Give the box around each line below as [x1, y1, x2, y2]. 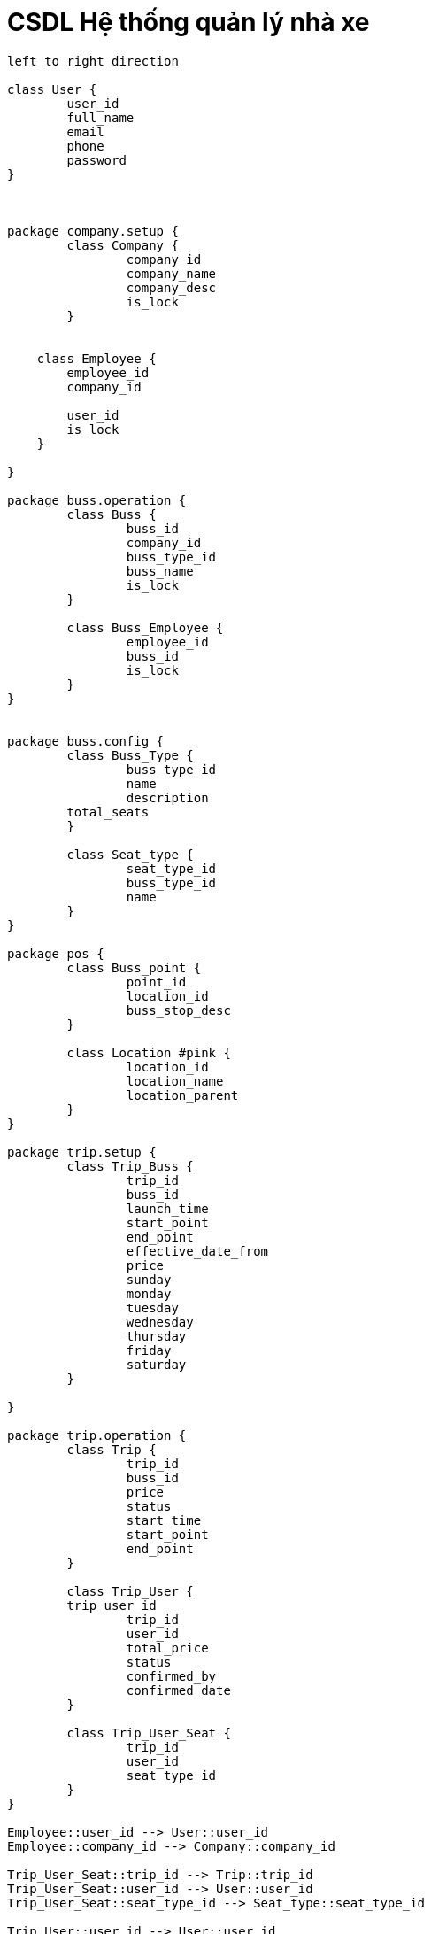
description [126, 790, 209, 805]
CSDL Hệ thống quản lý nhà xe [7, 7, 370, 37]
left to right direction [7, 53, 179, 68]
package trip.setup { [7, 1144, 157, 1159]
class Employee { [36, 351, 157, 366]
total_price [126, 1640, 209, 1655]
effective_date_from [126, 1243, 269, 1258]
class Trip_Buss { [66, 1158, 194, 1173]
